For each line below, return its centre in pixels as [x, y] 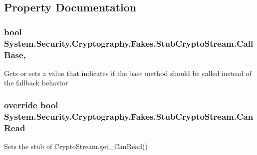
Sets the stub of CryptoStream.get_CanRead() [76, 146]
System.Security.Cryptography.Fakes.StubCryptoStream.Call [129, 43]
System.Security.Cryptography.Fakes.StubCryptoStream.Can [129, 116]
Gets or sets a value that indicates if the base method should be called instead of [128, 73]
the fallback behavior [36, 83]
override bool [31, 105]
